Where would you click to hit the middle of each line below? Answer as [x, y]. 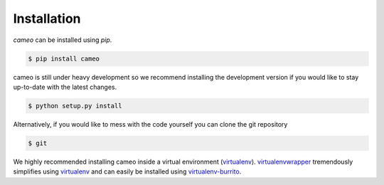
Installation [47, 18]
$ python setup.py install [75, 106]
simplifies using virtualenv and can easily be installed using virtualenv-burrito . [127, 171]
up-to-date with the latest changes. [65, 87]
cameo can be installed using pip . [63, 40]
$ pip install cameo [64, 58]
